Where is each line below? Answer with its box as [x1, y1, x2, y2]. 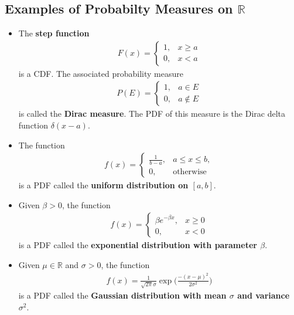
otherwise [173, 167, 207, 176]
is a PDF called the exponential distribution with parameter [18, 239, 257, 251]
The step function [18, 27, 90, 39]
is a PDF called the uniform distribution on [18, 179, 189, 191]
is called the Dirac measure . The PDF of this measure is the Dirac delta [18, 107, 285, 120]
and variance [237, 289, 290, 302]
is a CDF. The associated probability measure [18, 67, 183, 79]
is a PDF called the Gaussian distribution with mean [18, 289, 227, 302]
